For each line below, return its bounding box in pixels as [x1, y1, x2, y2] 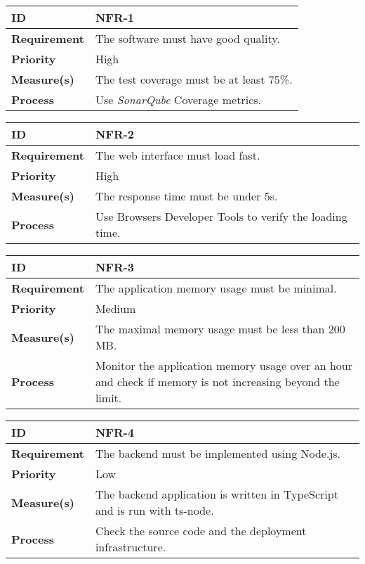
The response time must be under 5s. [95, 188, 278, 204]
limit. [95, 390, 122, 406]
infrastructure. [95, 539, 166, 555]
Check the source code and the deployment [95, 523, 307, 539]
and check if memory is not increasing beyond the [95, 373, 340, 390]
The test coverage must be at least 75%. [95, 71, 293, 87]
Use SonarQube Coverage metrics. [95, 91, 262, 108]
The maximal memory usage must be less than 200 [95, 321, 345, 337]
